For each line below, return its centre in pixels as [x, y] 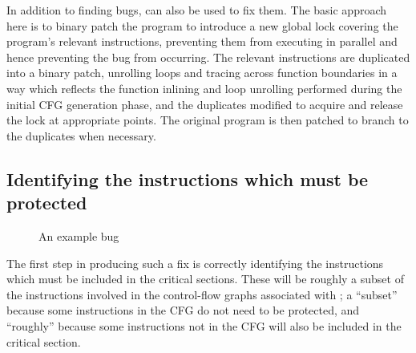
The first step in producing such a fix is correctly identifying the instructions [195, 263]
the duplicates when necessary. [81, 135]
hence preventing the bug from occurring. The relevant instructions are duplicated [208, 57]
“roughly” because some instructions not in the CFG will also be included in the [204, 325]
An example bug [79, 235]
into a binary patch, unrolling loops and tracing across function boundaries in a [202, 73]
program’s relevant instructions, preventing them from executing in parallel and [202, 41]
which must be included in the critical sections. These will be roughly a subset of [205, 279]
